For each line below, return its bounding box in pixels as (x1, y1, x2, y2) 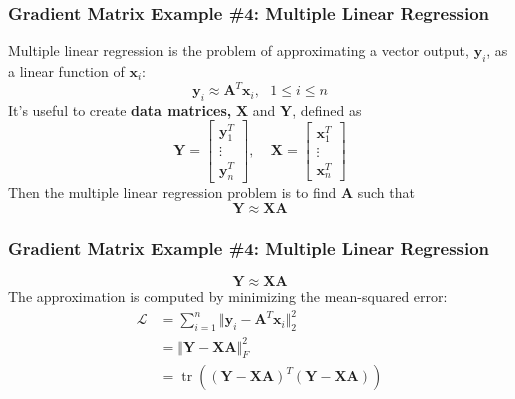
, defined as (292, 99, 362, 120)
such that (357, 182, 415, 203)
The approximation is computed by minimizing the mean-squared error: (8, 286, 448, 307)
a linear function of (8, 61, 125, 82)
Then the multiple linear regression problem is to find (8, 182, 337, 203)
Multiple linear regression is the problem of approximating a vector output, (8, 40, 469, 61)
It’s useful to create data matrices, (8, 99, 232, 120)
